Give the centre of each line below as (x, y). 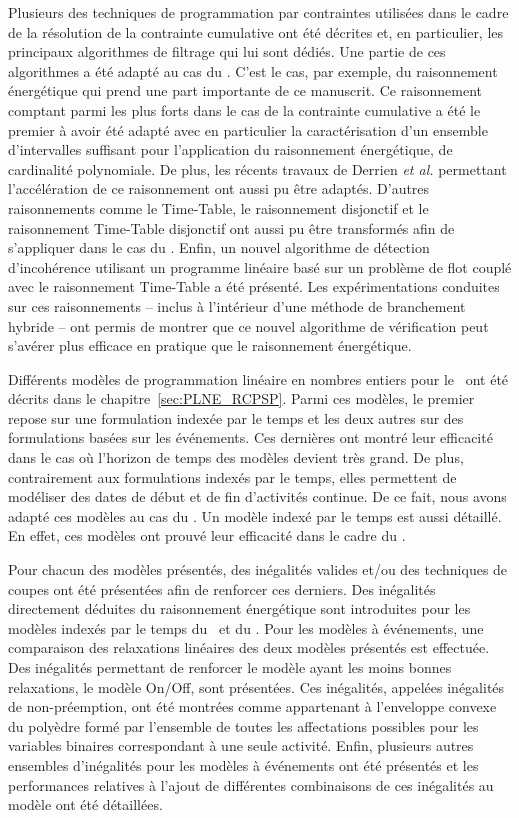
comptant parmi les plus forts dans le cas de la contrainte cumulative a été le (244, 109)
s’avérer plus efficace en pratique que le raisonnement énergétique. (210, 345)
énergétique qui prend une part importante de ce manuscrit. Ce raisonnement (245, 90)
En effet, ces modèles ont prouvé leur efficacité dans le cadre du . (207, 535)
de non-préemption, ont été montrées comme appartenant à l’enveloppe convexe (252, 706)
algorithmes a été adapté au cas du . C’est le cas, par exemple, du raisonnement (253, 70)
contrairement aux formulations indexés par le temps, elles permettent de (232, 476)
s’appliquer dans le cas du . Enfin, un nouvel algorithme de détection (219, 247)
